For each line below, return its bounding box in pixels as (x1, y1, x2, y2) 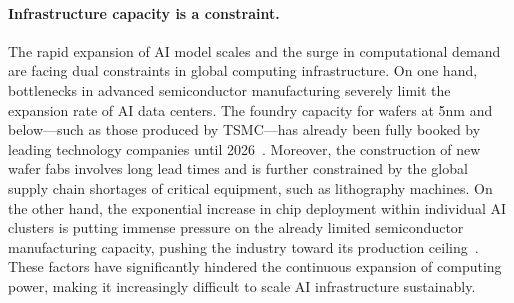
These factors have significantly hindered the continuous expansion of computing (8, 256, 502, 277)
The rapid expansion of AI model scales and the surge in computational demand (8, 40, 501, 61)
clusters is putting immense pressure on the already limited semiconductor (8, 217, 464, 238)
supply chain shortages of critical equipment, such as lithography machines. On (8, 177, 493, 198)
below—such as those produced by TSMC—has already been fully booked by (8, 119, 481, 140)
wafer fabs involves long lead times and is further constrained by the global (8, 158, 468, 179)
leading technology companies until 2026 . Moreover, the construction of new (8, 138, 481, 159)
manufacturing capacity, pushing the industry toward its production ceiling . (8, 236, 479, 257)
